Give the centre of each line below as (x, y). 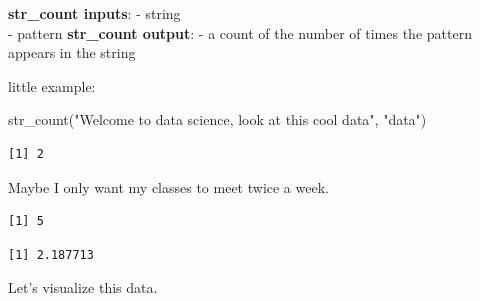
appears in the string (72, 52)
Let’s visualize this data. (83, 287)
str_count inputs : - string (94, 13)
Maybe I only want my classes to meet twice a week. (168, 186)
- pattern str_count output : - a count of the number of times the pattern (240, 32)
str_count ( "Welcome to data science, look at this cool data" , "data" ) (217, 119)
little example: (52, 85)
